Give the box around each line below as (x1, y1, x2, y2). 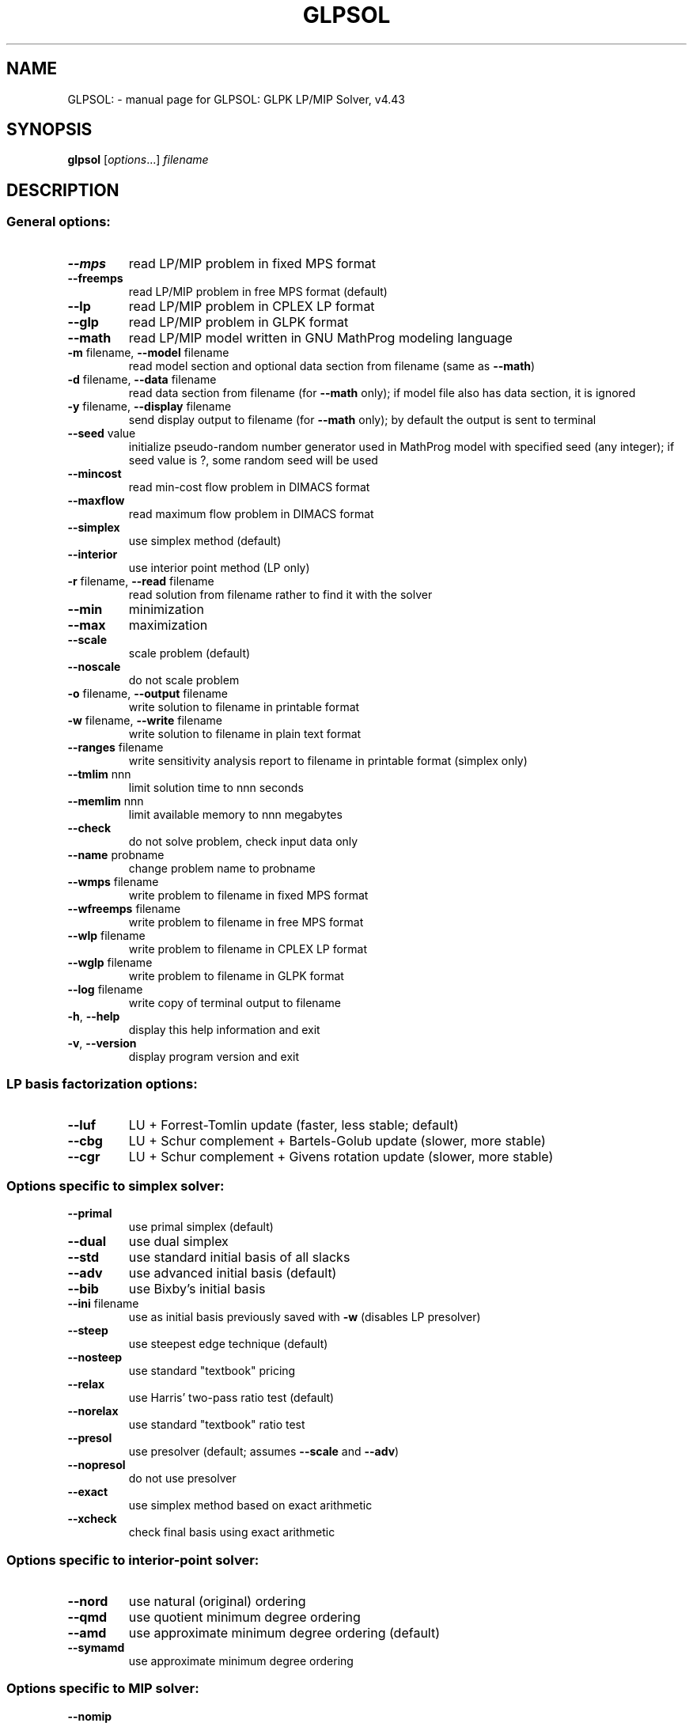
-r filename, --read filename (67, 574, 214, 588)
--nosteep (67, 1350, 123, 1365)
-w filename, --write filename (67, 713, 222, 727)
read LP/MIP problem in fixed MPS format (128, 255, 377, 271)
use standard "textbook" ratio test (128, 1418, 305, 1432)
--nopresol (67, 1458, 126, 1472)
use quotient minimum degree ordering (128, 1608, 361, 1625)
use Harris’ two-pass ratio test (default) (128, 1391, 335, 1405)
